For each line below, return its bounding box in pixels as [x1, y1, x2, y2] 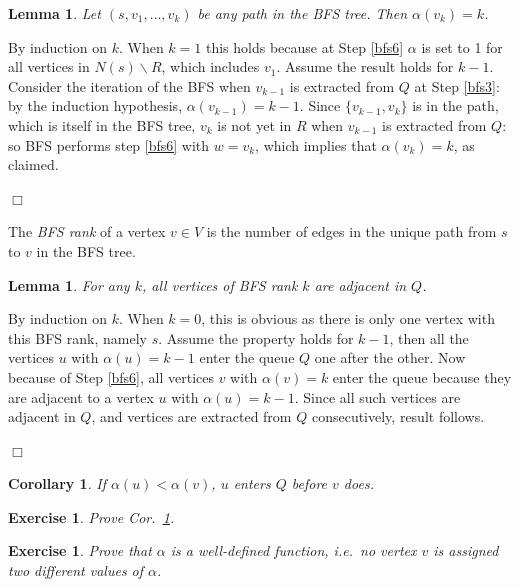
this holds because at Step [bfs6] [205, 36, 404, 57]
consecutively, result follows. [311, 406, 485, 427]
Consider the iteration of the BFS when [8, 75, 251, 96]
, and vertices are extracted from [91, 406, 292, 427]
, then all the [389, 327, 469, 348]
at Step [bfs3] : [414, 75, 500, 96]
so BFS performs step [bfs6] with [8, 134, 210, 155]
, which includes [161, 56, 260, 77]
